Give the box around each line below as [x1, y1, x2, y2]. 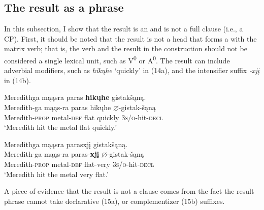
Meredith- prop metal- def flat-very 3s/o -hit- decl [4, 158, 154, 169]
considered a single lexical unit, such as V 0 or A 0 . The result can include [4, 53, 230, 65]
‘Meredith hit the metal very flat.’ [4, 168, 109, 179]
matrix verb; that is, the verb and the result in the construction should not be [4, 43, 247, 54]
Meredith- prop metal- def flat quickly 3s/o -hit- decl [4, 112, 163, 122]
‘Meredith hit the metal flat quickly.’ [4, 122, 117, 132]
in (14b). [4, 75, 31, 85]
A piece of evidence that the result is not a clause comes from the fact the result [4, 186, 254, 196]
